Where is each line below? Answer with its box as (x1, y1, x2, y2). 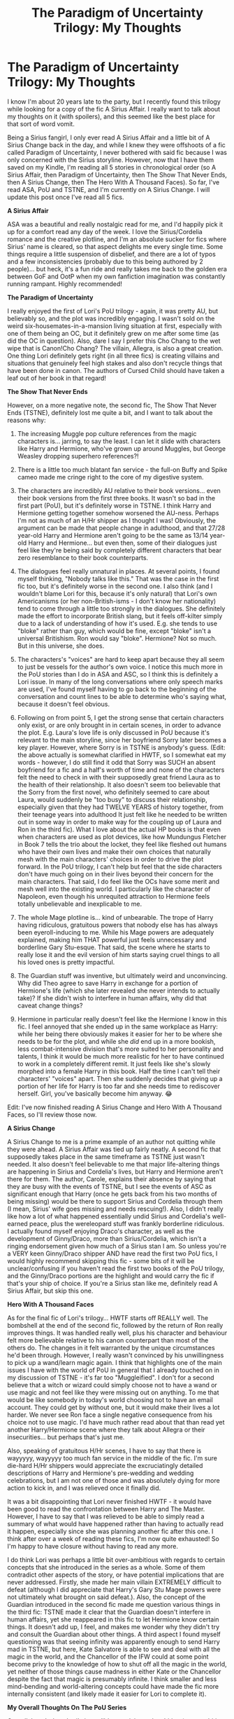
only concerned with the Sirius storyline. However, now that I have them (7, 156, 214, 164)
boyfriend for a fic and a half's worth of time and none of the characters (17, 766, 225, 774)
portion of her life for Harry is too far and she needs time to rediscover (17, 1082, 220, 1090)
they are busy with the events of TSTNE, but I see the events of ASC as (7, 1182, 212, 1190)
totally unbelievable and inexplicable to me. (17, 899, 142, 908)
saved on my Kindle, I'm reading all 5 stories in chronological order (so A (7, 163, 217, 171)
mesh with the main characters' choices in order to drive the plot (17, 855, 204, 863)
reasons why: (7, 416, 47, 424)
